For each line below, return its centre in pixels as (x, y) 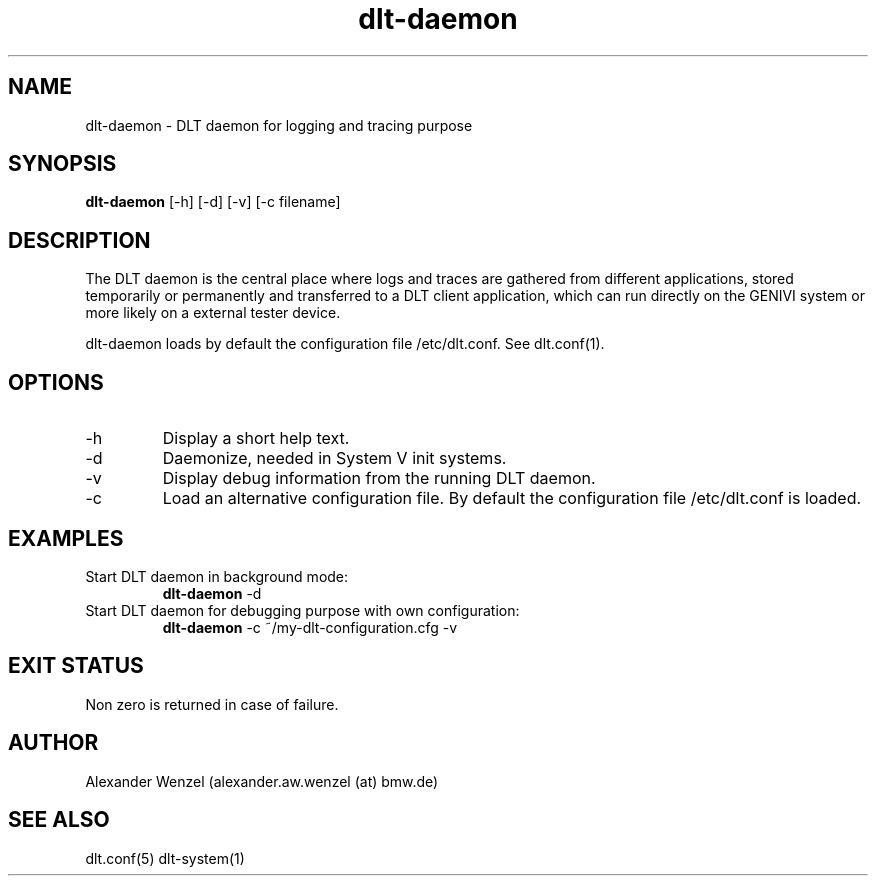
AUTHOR (53, 743)
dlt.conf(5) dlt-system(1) (165, 858)
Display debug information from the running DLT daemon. (379, 478)
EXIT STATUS (76, 666)
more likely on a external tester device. (213, 313)
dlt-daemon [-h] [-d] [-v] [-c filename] (213, 202)
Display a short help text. (256, 438)
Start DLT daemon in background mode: (217, 576)
